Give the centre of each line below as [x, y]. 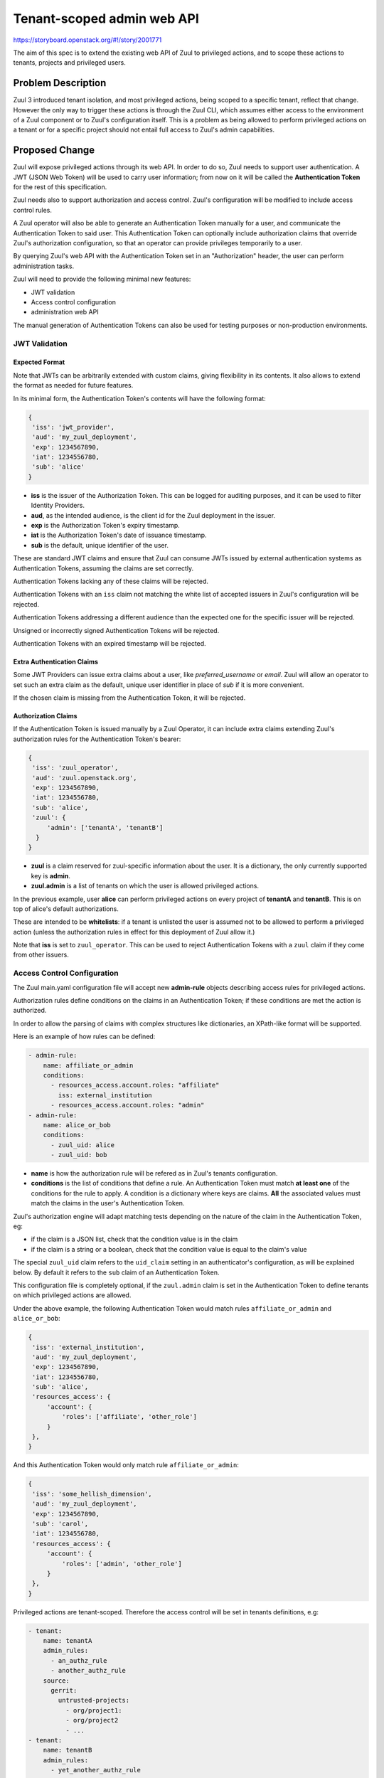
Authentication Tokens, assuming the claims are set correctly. [103, 568]
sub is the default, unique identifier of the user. [100, 545]
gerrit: [64, 1690]
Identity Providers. [58, 506]
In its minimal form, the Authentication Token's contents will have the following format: [139, 398]
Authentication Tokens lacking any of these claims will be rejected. [111, 581]
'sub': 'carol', [60, 1523]
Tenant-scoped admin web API [106, 18]
